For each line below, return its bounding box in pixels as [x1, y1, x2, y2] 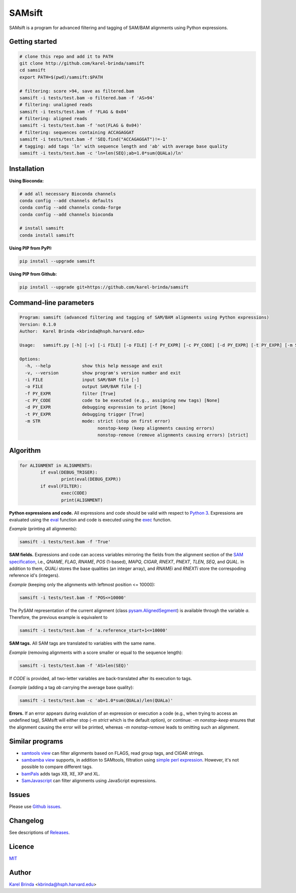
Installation [9, 164, 44, 173]
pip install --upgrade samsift [19, 258, 96, 264]
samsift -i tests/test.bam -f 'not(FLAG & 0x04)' [19, 122, 142, 128]
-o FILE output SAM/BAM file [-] [25, 384, 142, 390]
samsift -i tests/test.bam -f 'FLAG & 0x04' [19, 109, 129, 115]
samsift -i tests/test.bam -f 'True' [19, 539, 111, 545]
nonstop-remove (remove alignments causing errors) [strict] [97, 432, 249, 438]
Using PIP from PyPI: [9, 245, 52, 251]
